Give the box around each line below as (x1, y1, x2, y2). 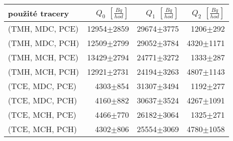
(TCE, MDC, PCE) (8, 80, 77, 92)
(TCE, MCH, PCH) (8, 123, 77, 135)
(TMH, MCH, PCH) (8, 66, 79, 77)
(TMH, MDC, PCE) (8, 23, 79, 34)
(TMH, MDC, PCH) (8, 37, 79, 48)
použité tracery (8, 7, 69, 19)
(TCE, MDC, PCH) (8, 94, 77, 106)
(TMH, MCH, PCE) (8, 51, 78, 63)
